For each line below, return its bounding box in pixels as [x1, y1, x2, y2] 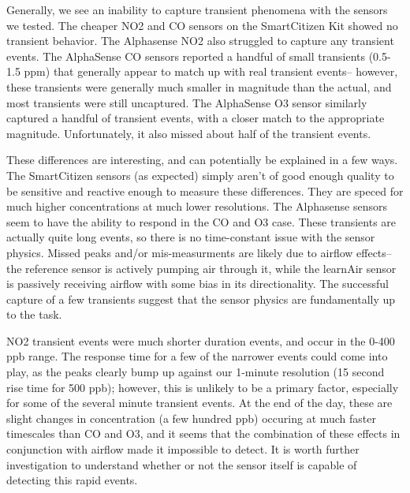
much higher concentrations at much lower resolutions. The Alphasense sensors [6, 198, 387, 215]
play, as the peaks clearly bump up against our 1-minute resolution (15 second [6, 364, 385, 380]
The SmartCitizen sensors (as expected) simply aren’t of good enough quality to [6, 166, 394, 183]
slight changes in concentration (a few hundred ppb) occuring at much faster [6, 409, 377, 426]
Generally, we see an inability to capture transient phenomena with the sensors [6, 2, 388, 17]
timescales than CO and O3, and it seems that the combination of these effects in [6, 425, 401, 442]
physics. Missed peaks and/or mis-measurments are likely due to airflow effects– [6, 244, 392, 260]
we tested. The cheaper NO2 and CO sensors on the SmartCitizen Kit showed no [6, 17, 398, 33]
